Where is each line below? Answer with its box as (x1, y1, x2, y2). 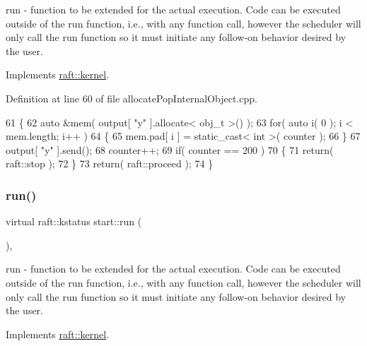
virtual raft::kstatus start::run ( (6, 214, 142, 229)
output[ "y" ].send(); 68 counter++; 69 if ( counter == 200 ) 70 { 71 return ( (6, 142, 334, 157)
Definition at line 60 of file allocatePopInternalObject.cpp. (6, 90, 257, 105)
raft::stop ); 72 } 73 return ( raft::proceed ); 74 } (6, 156, 214, 171)
